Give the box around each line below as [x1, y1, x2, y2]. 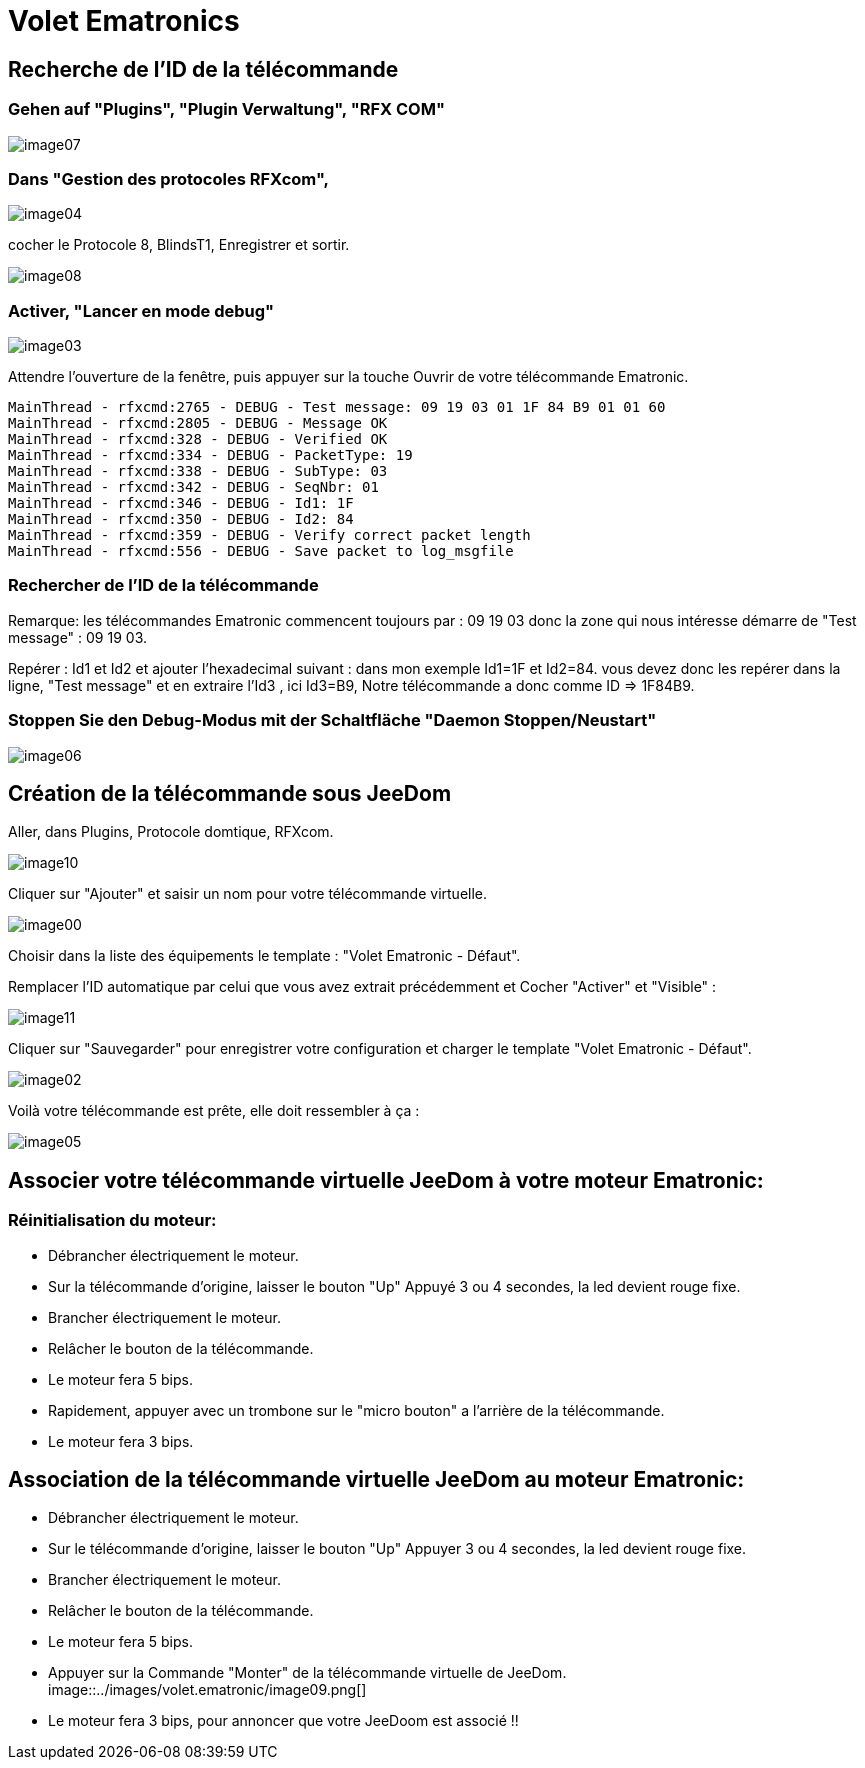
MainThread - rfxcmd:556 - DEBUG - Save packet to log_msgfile [8, 543, 514, 560]
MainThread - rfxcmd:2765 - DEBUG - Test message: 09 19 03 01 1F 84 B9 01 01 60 [8, 399, 666, 416]
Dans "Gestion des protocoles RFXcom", [8, 168, 329, 189]
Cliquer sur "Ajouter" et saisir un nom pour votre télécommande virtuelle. [8, 885, 488, 903]
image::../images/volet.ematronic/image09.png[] [48, 1681, 367, 1699]
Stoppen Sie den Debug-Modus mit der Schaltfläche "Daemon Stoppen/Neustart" [8, 710, 657, 731]
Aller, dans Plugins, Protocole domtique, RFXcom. [8, 823, 334, 841]
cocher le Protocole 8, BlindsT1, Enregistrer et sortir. [8, 236, 350, 254]
